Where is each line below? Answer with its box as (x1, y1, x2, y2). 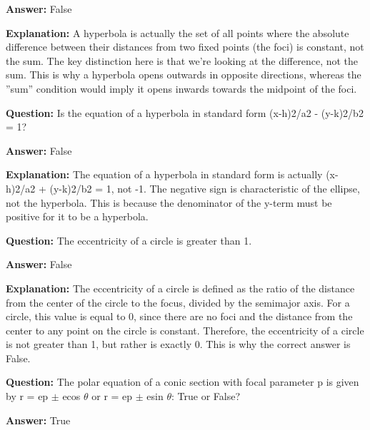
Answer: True (6, 412, 71, 427)
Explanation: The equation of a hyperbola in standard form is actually (6, 167, 323, 182)
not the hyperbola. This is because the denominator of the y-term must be (6, 195, 332, 210)
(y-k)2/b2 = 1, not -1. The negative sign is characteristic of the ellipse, (49, 180, 360, 195)
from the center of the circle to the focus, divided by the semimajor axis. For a (6, 295, 350, 309)
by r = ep (6, 389, 49, 404)
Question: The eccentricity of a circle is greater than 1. (6, 232, 252, 247)
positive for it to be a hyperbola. (6, 209, 149, 224)
